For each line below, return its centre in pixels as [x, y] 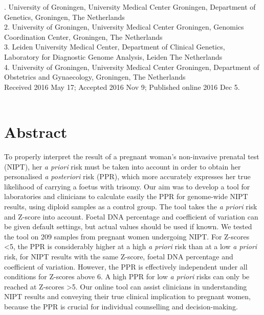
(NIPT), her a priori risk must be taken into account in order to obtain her [123, 166]
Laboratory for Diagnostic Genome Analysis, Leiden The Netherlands [113, 56]
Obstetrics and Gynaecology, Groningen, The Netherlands [95, 77]
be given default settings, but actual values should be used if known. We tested [128, 226]
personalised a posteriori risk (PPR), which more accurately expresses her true [127, 176]
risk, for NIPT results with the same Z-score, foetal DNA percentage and [119, 256]
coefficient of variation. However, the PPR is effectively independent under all [126, 266]
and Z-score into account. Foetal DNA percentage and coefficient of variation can [131, 216]
